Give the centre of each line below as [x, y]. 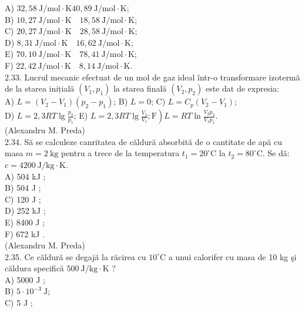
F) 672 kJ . [25, 233]
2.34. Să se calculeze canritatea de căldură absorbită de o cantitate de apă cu [143, 141]
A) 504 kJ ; [25, 176]
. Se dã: [276, 153]
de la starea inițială [40, 88]
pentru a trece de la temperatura [120, 153]
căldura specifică [34, 268]
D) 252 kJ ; [25, 211]
